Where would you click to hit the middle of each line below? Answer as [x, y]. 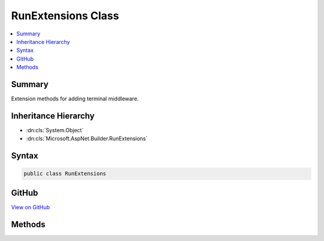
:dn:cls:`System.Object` [55, 130]
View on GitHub [31, 207]
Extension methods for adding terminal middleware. [75, 99]
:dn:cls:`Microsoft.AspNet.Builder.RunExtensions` [87, 139]
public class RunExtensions [65, 174]
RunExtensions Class [65, 16]
